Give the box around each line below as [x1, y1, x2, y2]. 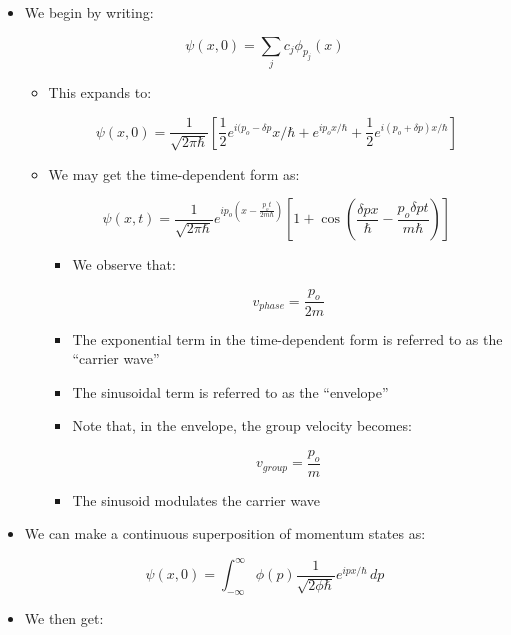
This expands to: [48, 81, 152, 102]
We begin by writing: [24, 2, 154, 22]
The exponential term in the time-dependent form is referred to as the [72, 328, 503, 349]
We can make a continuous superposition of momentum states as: [24, 523, 426, 544]
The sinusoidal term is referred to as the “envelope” [72, 381, 389, 402]
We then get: [24, 608, 104, 629]
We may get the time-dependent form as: [48, 163, 300, 184]
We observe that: [72, 254, 176, 275]
